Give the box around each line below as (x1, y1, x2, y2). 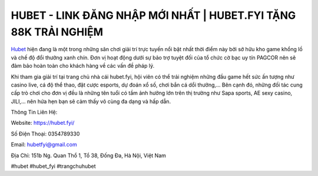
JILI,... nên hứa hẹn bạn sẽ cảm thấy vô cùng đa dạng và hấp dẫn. (11, 98, 171, 105)
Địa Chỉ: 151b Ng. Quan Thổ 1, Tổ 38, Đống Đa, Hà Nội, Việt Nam (11, 152, 166, 159)
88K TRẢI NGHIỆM (11, 25, 103, 38)
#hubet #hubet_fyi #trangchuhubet (11, 162, 97, 170)
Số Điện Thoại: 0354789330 (11, 130, 80, 137)
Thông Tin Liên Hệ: (11, 109, 58, 116)
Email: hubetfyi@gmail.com (11, 141, 77, 148)
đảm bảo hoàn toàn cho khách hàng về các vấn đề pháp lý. (11, 62, 155, 69)
